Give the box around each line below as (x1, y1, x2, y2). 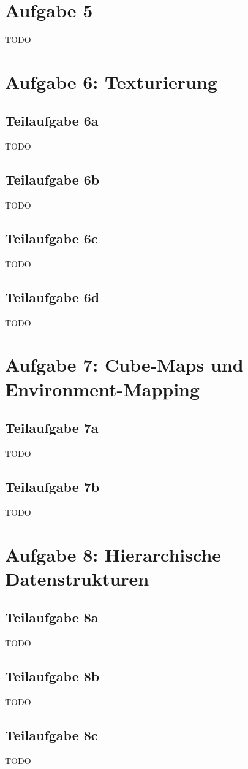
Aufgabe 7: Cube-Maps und (5, 352, 244, 377)
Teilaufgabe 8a (5, 608, 99, 627)
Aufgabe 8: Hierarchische (5, 541, 222, 567)
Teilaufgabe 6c (5, 229, 98, 248)
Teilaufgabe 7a (5, 418, 99, 437)
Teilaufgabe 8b (5, 667, 100, 686)
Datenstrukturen (5, 565, 149, 591)
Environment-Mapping (5, 376, 200, 401)
